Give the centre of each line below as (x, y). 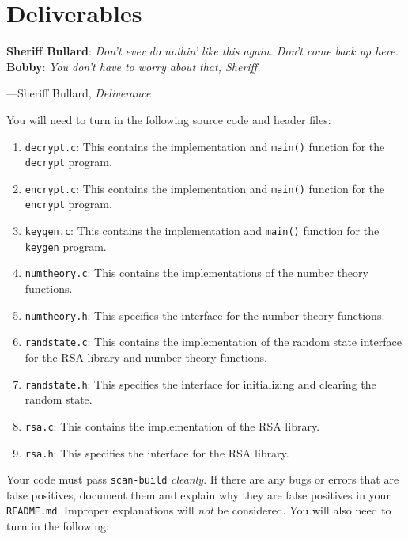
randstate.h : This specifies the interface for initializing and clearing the (200, 383)
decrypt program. (68, 162)
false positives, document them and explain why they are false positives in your (198, 494)
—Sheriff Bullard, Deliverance (79, 93)
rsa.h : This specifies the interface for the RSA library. (157, 452)
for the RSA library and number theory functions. (146, 357)
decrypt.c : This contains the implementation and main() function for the (205, 146)
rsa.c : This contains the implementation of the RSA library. (172, 425)
